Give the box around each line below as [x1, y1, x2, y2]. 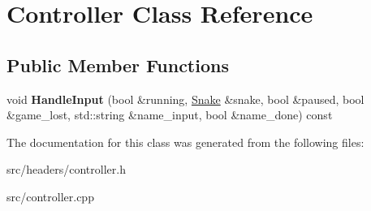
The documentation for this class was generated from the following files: [6, 133, 365, 150]
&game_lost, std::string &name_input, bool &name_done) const [6, 106, 333, 123]
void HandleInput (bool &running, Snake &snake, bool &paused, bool [6, 90, 365, 107]
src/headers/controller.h [6, 161, 126, 178]
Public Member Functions [6, 52, 229, 77]
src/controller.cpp [6, 187, 94, 205]
